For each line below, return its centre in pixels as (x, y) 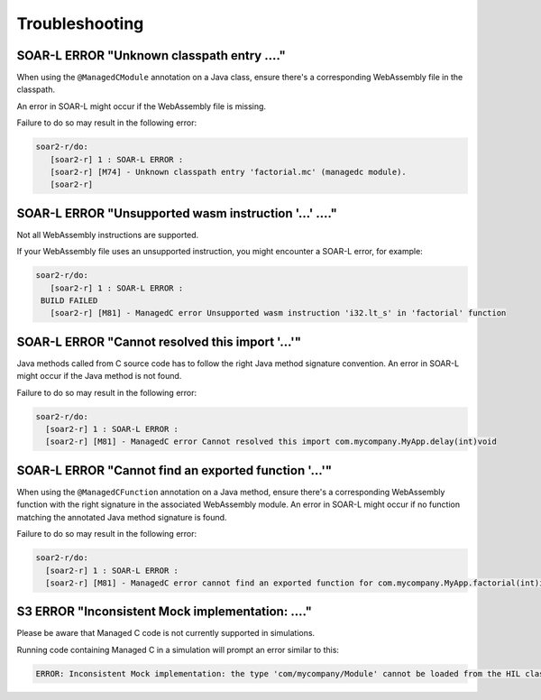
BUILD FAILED (69, 301)
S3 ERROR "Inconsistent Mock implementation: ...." (165, 612)
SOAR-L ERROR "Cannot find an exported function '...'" (174, 470)
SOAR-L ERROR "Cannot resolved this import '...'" (159, 341)
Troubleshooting (80, 23)
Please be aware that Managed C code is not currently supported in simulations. (166, 633)
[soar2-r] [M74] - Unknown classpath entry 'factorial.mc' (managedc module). (229, 172)
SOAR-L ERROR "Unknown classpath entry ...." (151, 55)
